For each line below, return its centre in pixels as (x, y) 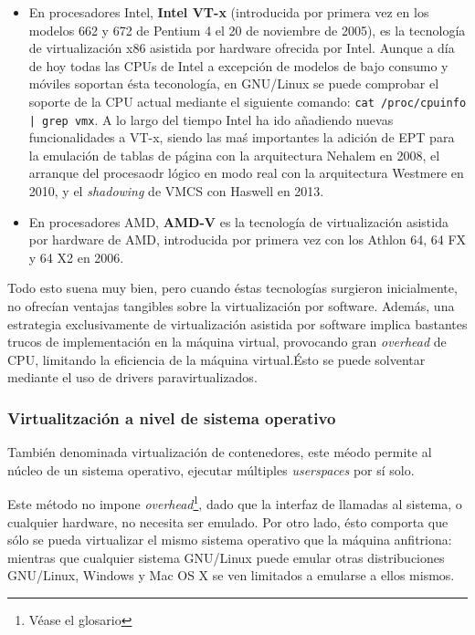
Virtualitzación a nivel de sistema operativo (172, 417)
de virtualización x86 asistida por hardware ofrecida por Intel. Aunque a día (242, 48)
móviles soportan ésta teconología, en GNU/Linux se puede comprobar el (234, 83)
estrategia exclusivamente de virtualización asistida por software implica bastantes (237, 323)
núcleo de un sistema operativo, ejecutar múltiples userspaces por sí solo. (211, 469)
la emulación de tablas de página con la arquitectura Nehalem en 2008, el (234, 155)
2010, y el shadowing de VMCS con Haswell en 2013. (176, 191)
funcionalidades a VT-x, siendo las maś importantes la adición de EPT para (242, 137)
